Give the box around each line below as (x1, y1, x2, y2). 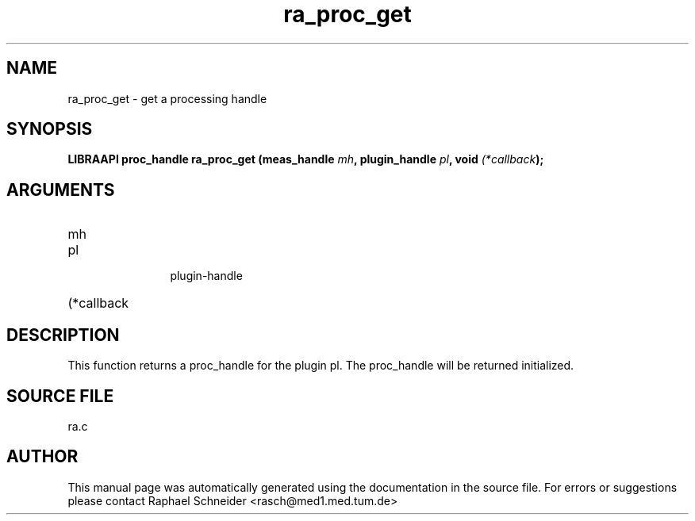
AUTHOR (6, 446, 79, 467)
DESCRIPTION (6, 324, 120, 345)
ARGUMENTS (6, 179, 115, 200)
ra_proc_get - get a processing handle (67, 91, 267, 105)
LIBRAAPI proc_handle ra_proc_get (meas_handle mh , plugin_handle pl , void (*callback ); (67, 152, 544, 167)
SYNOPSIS (6, 119, 93, 140)
